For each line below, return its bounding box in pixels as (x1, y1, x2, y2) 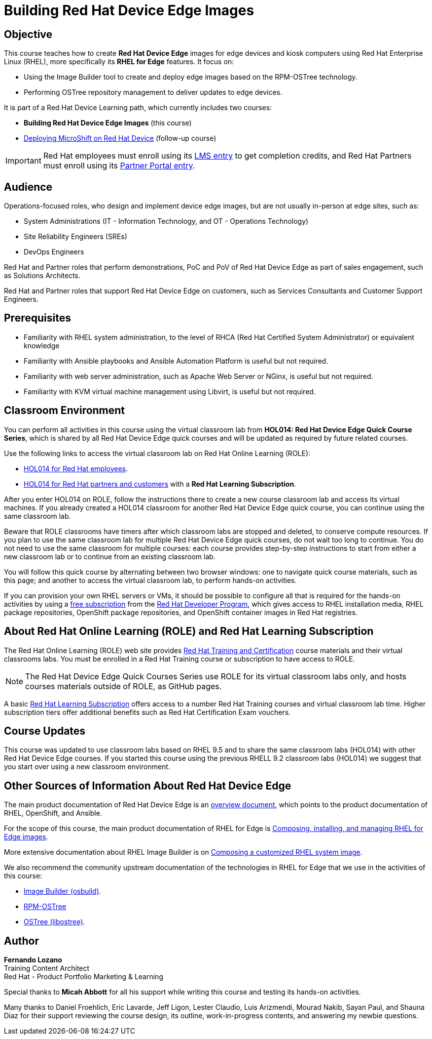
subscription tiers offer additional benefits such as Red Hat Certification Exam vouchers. (4, 707, 291, 716)
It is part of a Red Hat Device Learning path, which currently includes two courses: (4, 103, 272, 112)
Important (5, 156, 41, 166)
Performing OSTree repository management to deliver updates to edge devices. (24, 88, 283, 97)
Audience (4, 180, 53, 193)
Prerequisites (4, 312, 71, 325)
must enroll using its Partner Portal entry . (43, 161, 195, 171)
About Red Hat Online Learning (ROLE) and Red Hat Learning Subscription (4, 625, 374, 638)
